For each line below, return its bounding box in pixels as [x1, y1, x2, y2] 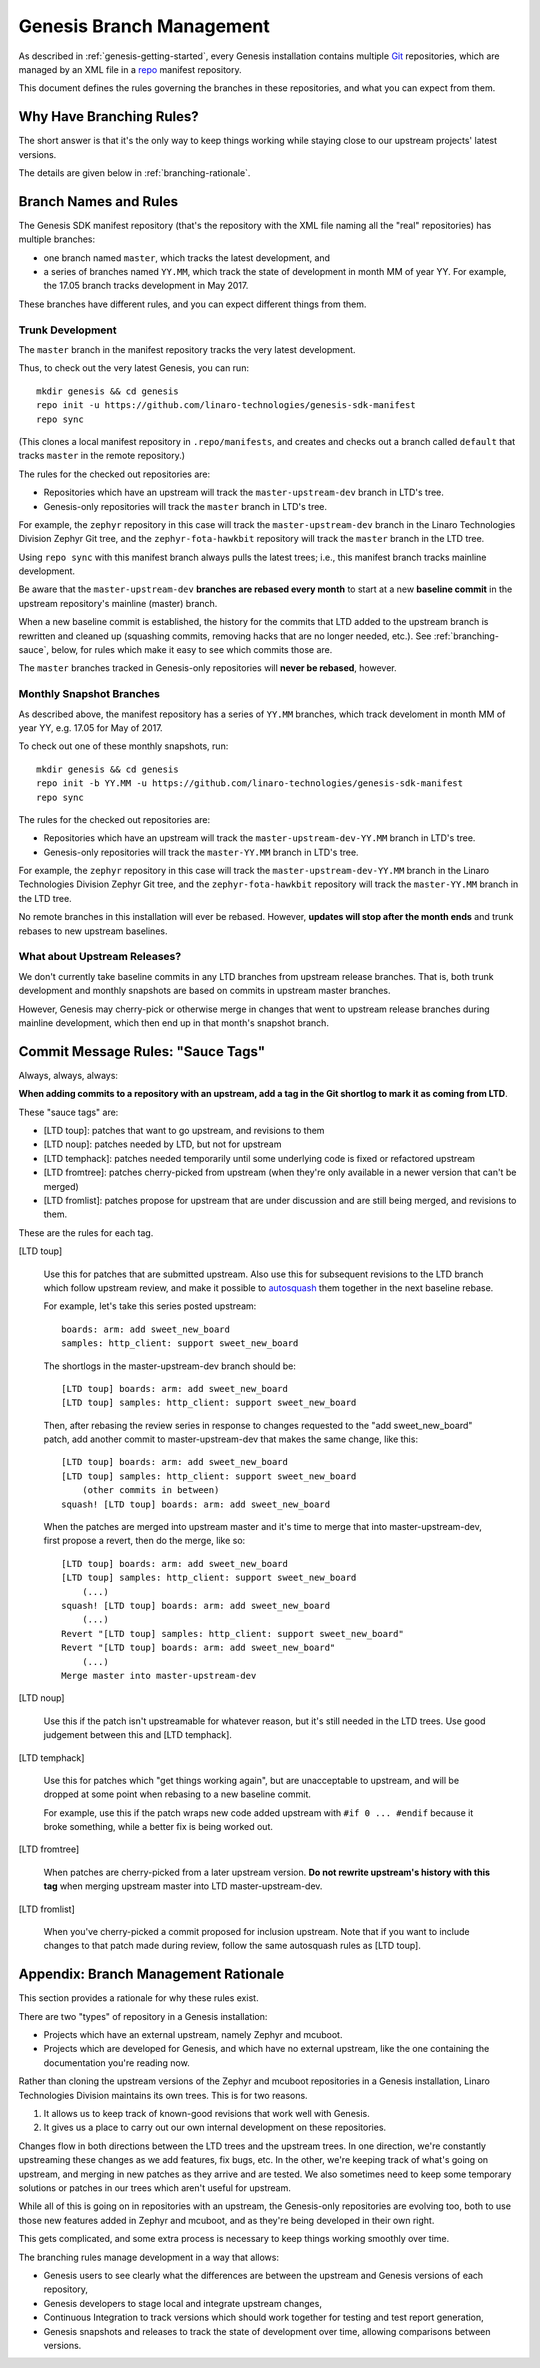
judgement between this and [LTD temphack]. [43, 1729, 232, 1741]
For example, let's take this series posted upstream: [43, 1300, 257, 1312]
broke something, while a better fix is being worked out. [43, 1821, 274, 1833]
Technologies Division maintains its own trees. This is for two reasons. [18, 2089, 309, 2101]
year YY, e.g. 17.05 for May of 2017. [18, 721, 164, 734]
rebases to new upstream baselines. [18, 925, 168, 937]
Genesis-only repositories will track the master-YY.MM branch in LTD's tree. [43, 846, 359, 858]
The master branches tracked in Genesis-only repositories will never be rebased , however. [18, 662, 397, 674]
